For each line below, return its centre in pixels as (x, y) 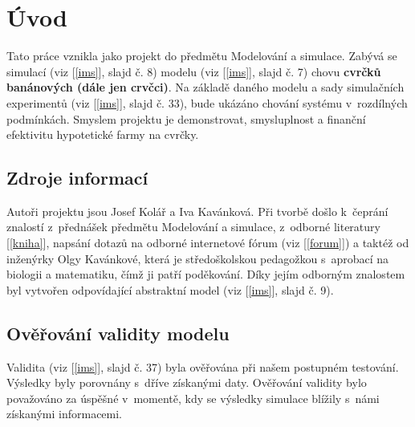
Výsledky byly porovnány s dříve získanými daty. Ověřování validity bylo (187, 382)
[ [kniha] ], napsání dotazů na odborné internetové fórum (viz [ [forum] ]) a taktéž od (208, 243)
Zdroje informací (77, 178)
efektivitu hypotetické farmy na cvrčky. (103, 134)
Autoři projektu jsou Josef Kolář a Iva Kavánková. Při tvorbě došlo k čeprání (197, 211)
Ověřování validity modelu (118, 333)
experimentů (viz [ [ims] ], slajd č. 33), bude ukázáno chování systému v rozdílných (207, 102)
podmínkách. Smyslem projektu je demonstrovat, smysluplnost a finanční (186, 118)
